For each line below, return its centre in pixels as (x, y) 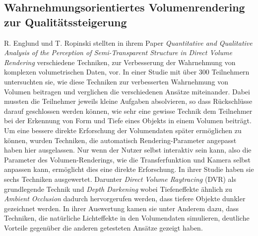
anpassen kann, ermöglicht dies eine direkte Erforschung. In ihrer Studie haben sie (129, 169)
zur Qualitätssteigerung (65, 22)
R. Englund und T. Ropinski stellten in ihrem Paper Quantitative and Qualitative (128, 42)
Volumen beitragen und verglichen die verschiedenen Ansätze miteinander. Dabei (127, 91)
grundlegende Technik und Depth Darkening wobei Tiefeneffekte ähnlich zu (118, 189)
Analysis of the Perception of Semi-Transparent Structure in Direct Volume (118, 52)
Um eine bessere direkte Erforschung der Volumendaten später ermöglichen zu (123, 130)
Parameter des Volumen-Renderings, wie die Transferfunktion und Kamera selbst (127, 159)
